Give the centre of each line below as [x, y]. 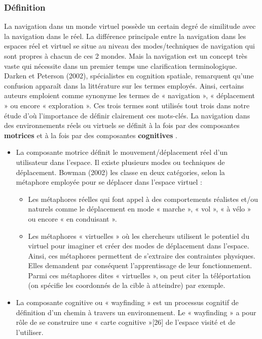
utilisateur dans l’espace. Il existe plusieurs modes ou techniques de [120, 162]
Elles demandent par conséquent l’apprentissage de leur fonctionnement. [140, 265]
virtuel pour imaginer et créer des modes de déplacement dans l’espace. [139, 246]
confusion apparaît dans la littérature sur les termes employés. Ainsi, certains [124, 85]
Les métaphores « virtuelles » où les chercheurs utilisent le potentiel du [139, 236]
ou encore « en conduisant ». [72, 218]
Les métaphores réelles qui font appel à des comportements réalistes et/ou [143, 199]
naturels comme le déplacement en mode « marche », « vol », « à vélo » [140, 209]
